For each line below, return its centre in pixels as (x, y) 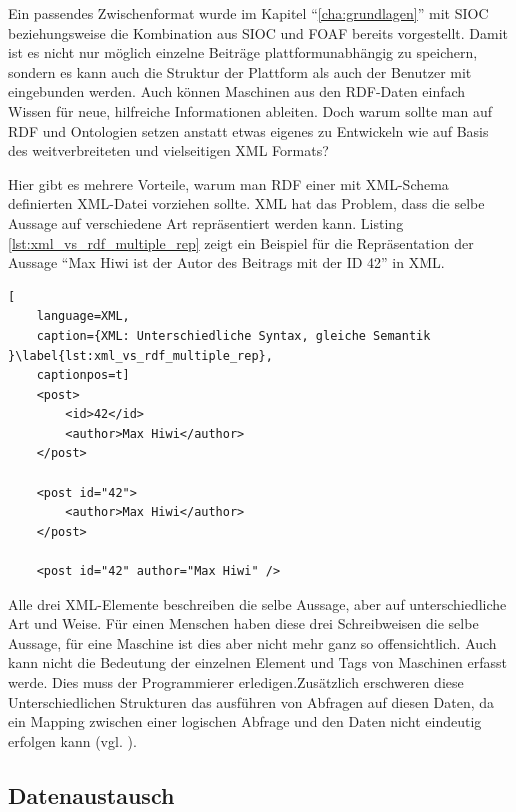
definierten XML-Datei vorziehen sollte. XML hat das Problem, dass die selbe (246, 203)
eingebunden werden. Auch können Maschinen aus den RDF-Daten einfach (237, 91)
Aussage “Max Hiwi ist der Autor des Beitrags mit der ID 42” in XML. (226, 262)
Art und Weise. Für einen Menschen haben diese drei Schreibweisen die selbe (243, 623)
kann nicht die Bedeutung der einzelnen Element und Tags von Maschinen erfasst (257, 662)
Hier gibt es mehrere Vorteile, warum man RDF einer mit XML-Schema (228, 183)
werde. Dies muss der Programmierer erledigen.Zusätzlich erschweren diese (236, 682)
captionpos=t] (83, 375)
